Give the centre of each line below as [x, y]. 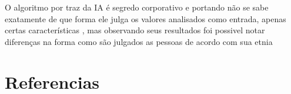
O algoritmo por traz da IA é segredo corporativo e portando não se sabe [137, 7]
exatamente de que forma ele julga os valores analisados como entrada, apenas [145, 18]
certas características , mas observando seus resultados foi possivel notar [135, 30]
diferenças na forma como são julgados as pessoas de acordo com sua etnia [139, 41]
